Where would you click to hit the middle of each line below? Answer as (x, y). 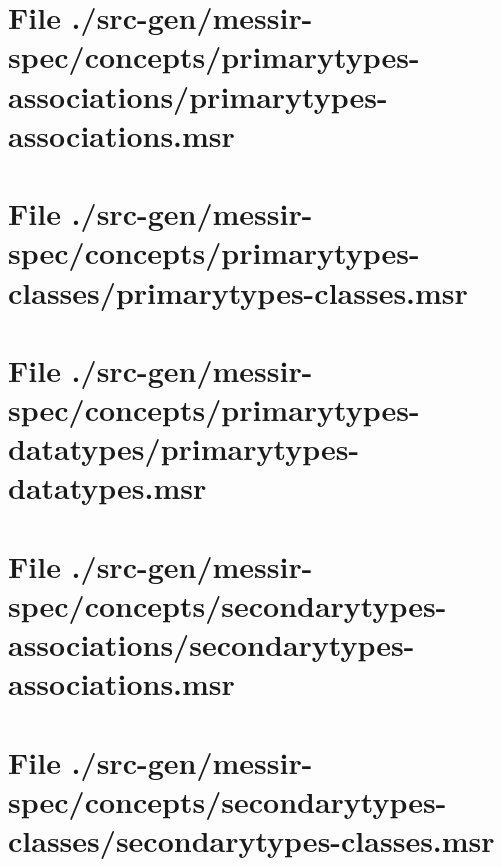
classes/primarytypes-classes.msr (238, 291)
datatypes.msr (107, 487)
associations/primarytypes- (198, 95)
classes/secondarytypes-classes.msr (251, 840)
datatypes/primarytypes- (184, 448)
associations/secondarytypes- (211, 644)
